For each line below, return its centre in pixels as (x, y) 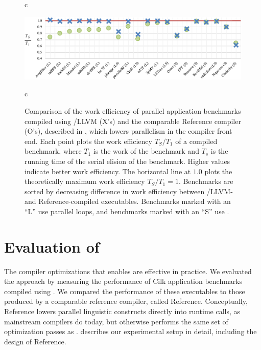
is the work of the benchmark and (146, 151)
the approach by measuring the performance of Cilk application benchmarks (123, 281)
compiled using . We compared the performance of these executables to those (125, 291)
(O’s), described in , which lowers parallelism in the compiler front (128, 131)
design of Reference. (35, 341)
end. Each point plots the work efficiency (88, 141)
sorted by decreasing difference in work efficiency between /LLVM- (129, 191)
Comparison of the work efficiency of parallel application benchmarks (133, 111)
